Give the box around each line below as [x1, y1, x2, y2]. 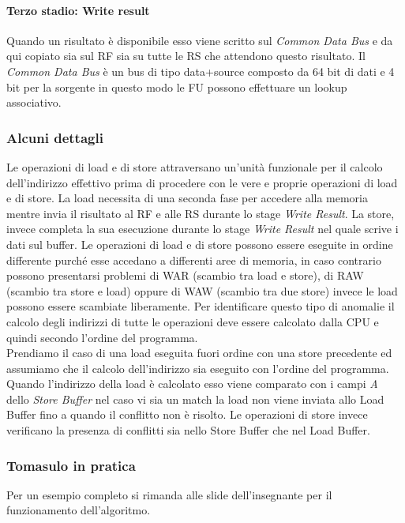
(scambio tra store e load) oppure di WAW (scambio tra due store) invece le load [6, 282, 398, 299]
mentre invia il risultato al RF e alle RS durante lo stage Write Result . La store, [6, 205, 395, 221]
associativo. [6, 94, 62, 111]
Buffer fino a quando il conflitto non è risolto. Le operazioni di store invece [6, 406, 368, 423]
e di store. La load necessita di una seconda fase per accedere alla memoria [6, 190, 368, 206]
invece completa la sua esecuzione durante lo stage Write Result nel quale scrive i [6, 220, 399, 237]
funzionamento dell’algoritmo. [6, 502, 151, 518]
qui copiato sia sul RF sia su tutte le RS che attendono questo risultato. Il [6, 47, 366, 64]
